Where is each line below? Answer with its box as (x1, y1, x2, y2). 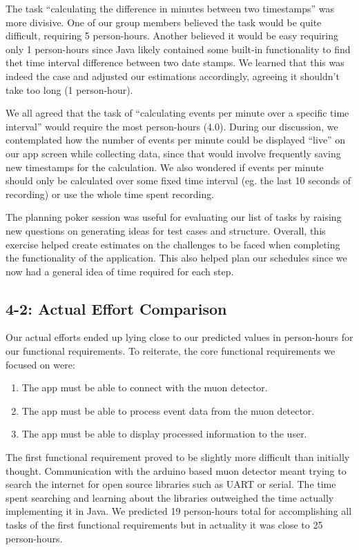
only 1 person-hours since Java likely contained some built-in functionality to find (6, 41, 351, 56)
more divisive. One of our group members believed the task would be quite (6, 14, 322, 29)
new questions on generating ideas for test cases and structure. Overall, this (6, 223, 326, 237)
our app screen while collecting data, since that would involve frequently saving (6, 146, 341, 160)
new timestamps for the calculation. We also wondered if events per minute (6, 159, 324, 174)
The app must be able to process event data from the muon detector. (21, 403, 315, 418)
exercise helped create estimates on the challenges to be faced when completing (6, 237, 340, 251)
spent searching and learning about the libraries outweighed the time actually (6, 490, 334, 504)
